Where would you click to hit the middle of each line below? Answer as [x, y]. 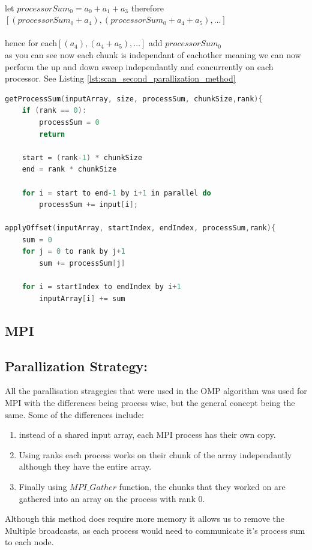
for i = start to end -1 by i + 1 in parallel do [116, 193]
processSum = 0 [69, 122]
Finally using [43, 486]
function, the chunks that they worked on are [202, 486]
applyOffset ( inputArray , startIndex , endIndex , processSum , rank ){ [140, 228]
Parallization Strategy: [76, 366]
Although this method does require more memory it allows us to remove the [145, 519]
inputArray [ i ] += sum [82, 298]
